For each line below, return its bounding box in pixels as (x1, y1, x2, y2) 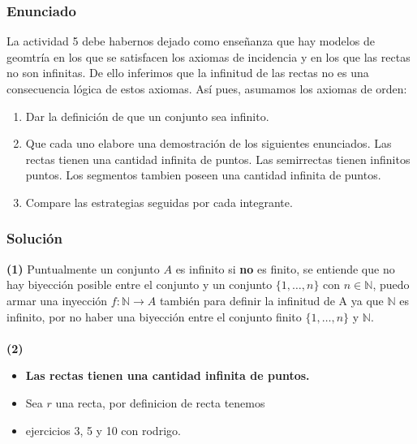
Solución (6, 228, 62, 248)
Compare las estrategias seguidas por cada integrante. (25, 193, 293, 210)
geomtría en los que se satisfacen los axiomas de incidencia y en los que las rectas (6, 48, 411, 65)
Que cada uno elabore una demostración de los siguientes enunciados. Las (25, 135, 392, 152)
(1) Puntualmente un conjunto (6, 260, 160, 277)
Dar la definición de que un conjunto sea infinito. (25, 107, 269, 124)
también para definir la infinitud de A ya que (159, 291, 384, 308)
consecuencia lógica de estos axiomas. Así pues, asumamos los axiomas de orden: (6, 80, 407, 97)
